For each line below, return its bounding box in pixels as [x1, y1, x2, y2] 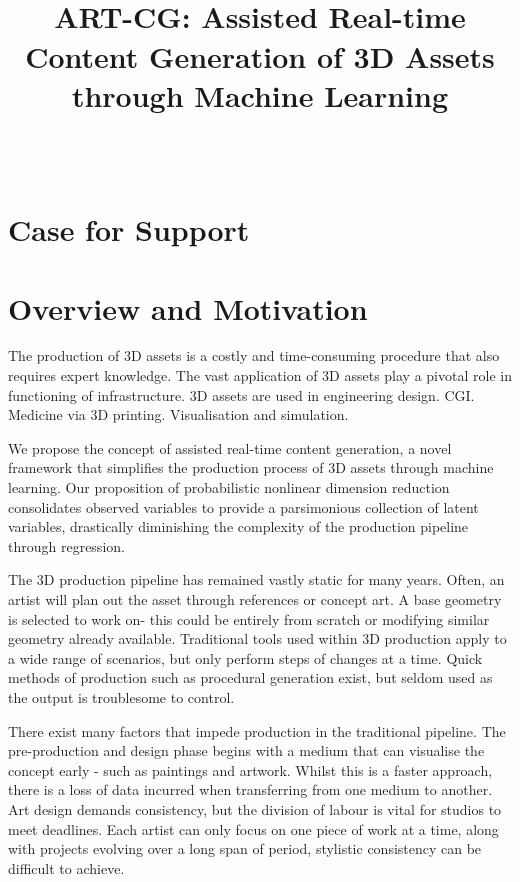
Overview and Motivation [8, 287, 368, 328]
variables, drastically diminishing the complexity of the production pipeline [8, 516, 469, 537]
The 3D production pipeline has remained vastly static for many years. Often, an [8, 569, 505, 590]
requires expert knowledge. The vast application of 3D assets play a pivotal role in [8, 365, 512, 386]
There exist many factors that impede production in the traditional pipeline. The [8, 720, 506, 741]
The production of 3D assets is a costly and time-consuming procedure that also [8, 345, 500, 366]
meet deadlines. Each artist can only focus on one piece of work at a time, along [8, 818, 499, 839]
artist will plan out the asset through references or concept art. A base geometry [8, 588, 502, 609]
